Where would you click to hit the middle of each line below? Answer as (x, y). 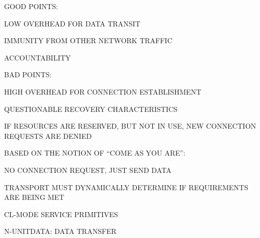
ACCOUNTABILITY (38, 57)
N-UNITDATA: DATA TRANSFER (60, 231)
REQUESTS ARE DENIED (48, 136)
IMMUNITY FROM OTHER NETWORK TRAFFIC (88, 40)
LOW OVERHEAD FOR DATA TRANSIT (72, 23)
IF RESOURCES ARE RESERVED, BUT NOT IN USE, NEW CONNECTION (130, 126)
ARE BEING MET (34, 197)
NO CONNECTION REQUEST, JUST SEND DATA (88, 170)
